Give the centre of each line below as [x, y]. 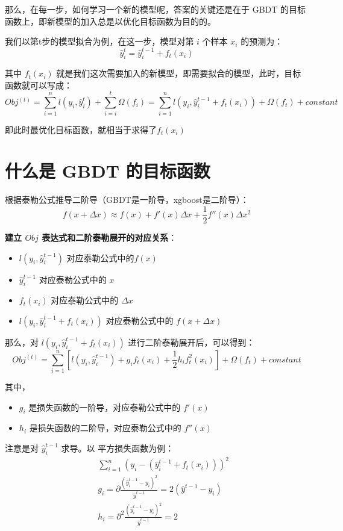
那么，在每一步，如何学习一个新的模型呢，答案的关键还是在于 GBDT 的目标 [156, 9]
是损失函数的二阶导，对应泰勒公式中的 [105, 428]
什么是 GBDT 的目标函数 [108, 171]
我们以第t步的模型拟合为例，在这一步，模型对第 [99, 41]
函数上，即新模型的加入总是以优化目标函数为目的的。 [110, 21]
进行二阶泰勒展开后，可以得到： [191, 342]
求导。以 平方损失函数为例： [118, 448]
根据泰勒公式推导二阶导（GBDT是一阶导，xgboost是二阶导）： [127, 200]
